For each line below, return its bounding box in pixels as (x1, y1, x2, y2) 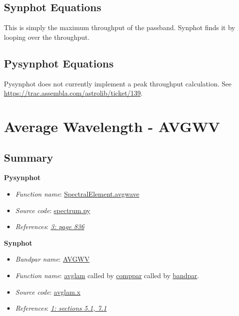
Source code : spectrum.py (15, 205, 91, 215)
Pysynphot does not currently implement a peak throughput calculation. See (4, 78, 232, 88)
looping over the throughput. (4, 32, 90, 42)
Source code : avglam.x (15, 286, 80, 297)
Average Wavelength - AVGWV (4, 116, 220, 136)
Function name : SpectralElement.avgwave (15, 188, 140, 199)
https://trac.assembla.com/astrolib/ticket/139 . (4, 88, 143, 98)
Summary (4, 150, 53, 165)
